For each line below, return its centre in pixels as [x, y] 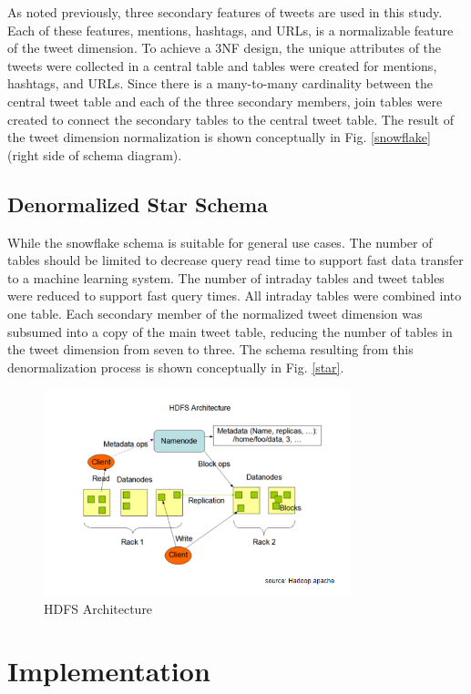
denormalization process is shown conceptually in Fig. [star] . [176, 367]
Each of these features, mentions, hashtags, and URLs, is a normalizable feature [230, 30]
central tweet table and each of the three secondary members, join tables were [225, 101]
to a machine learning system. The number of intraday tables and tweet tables [226, 277]
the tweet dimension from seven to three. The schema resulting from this [210, 349]
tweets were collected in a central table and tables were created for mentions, [222, 65]
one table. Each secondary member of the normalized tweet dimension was [215, 313]
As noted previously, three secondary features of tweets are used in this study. [225, 12]
